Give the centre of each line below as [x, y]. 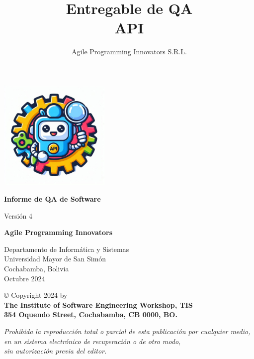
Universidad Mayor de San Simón [55, 259]
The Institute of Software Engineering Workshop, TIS [98, 304]
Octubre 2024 [25, 278]
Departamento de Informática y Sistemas [67, 249]
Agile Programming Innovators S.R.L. [129, 52]
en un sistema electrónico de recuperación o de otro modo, [92, 341]
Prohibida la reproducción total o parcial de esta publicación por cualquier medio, [127, 331]
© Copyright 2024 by [36, 295]
